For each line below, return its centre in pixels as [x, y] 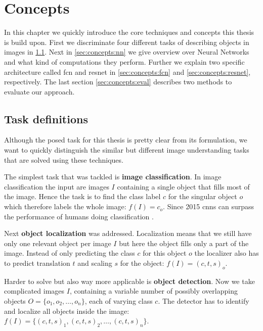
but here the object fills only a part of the [184, 243]
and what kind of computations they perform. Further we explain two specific [124, 61]
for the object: [142, 263]
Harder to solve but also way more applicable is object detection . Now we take [129, 281]
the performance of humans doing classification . [79, 216]
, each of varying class [119, 301]
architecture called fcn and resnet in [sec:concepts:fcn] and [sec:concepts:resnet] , [127, 72]
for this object [165, 253]
